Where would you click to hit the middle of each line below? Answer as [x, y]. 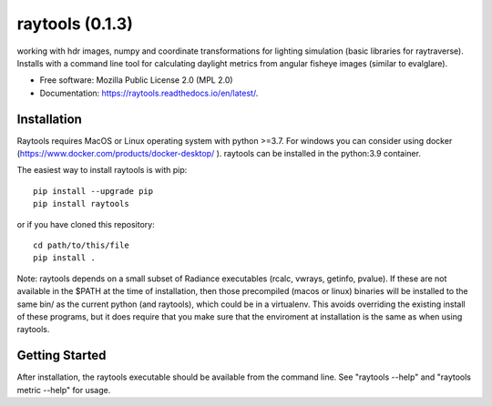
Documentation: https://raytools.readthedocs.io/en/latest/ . [149, 93]
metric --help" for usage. [64, 390]
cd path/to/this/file [81, 245]
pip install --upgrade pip [93, 191]
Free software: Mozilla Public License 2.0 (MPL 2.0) [136, 80]
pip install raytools [81, 204]
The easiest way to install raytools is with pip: [102, 170]
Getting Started [61, 355]
